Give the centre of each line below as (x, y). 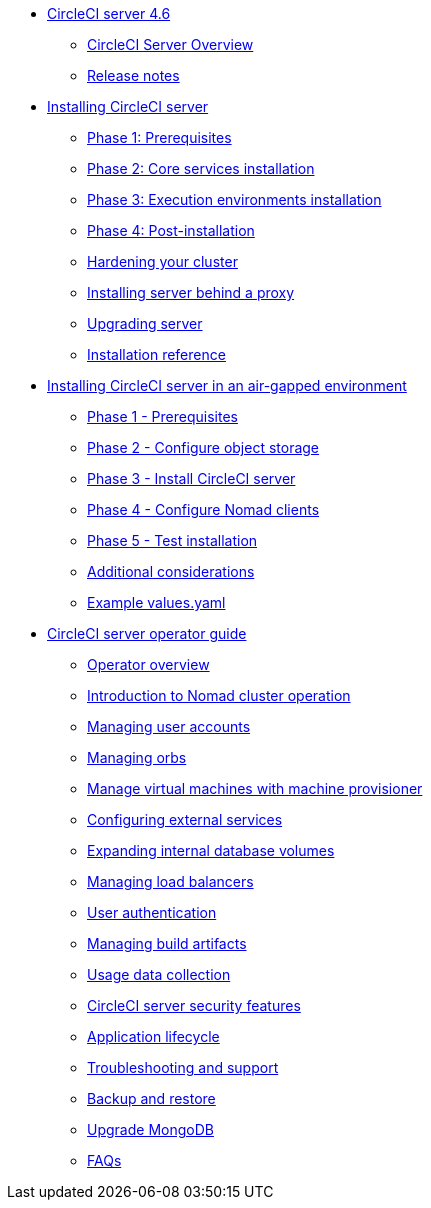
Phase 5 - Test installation (172, 540)
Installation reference (156, 354)
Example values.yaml (156, 602)
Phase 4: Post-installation (171, 230)
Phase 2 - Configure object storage (203, 447)
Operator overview (148, 664)
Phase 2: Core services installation (201, 168)
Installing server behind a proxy (191, 292)
